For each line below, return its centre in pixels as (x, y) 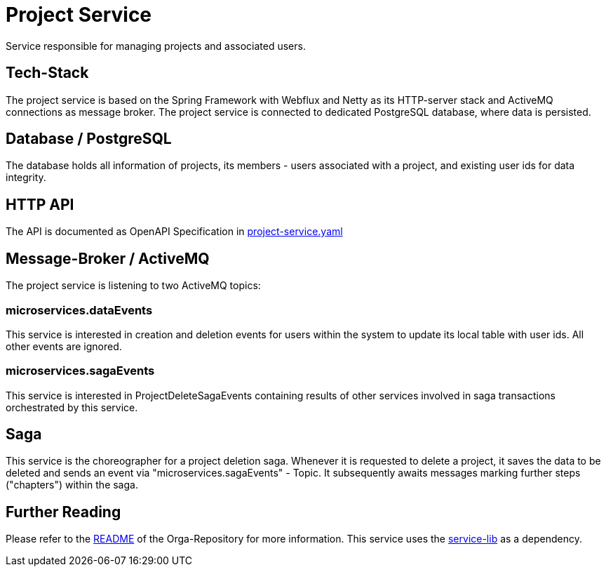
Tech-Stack (47, 73)
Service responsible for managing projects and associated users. (156, 46)
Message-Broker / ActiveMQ (108, 258)
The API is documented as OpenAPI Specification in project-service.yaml (174, 232)
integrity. (26, 178)
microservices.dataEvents (79, 310)
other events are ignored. (64, 346)
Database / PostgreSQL (89, 139)
